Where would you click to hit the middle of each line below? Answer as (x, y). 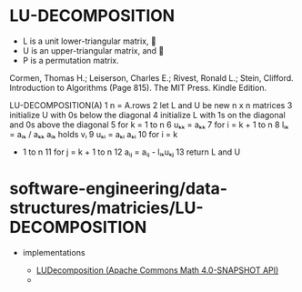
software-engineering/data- (119, 189)
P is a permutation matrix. (71, 60)
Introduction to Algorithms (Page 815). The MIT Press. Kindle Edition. (138, 87)
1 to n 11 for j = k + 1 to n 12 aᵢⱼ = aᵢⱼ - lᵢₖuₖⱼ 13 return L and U (131, 152)
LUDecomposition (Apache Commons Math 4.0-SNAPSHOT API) (157, 270)
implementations (54, 252)
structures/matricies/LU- (106, 208)
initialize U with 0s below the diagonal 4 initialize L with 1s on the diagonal (148, 115)
